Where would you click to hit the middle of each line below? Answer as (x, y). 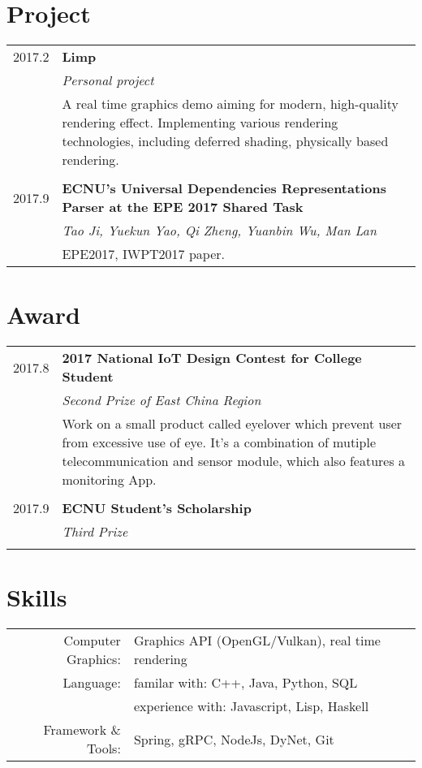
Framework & (82, 730)
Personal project (108, 80)
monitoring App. (109, 480)
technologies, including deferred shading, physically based (225, 141)
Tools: (104, 749)
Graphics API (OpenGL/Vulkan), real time (257, 641)
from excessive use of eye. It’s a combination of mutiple (219, 442)
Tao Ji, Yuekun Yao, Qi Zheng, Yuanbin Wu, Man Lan (219, 231)
